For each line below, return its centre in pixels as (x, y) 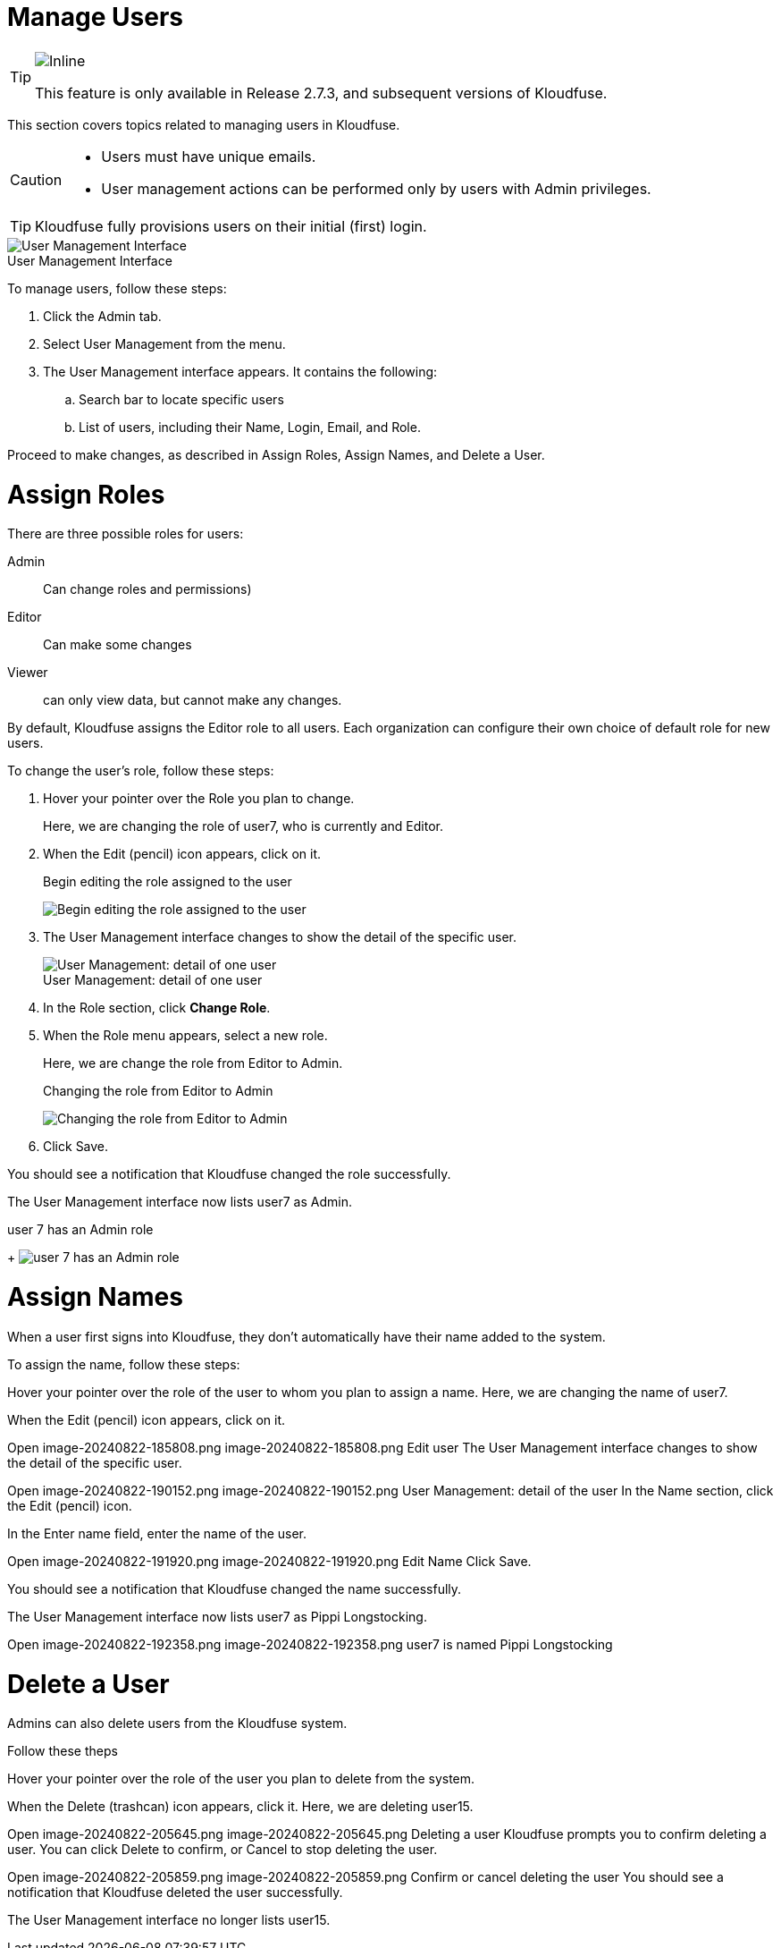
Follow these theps (63, 1751)
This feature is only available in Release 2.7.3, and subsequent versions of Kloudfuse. (321, 93)
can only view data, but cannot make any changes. (193, 700)
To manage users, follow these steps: (117, 288)
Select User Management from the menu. (164, 343)
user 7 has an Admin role (80, 1230)
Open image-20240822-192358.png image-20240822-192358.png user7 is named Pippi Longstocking (310, 1644)
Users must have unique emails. (209, 156)
